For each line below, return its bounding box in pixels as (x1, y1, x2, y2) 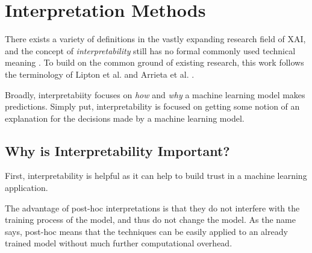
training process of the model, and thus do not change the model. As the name (5, 213, 296, 226)
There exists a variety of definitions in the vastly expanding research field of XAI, (5, 33, 306, 45)
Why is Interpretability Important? (5, 141, 230, 160)
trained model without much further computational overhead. (5, 237, 232, 249)
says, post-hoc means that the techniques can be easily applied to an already (5, 225, 288, 237)
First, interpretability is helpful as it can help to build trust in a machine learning (5, 169, 307, 182)
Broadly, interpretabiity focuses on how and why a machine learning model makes (5, 88, 305, 101)
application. (5, 181, 48, 194)
